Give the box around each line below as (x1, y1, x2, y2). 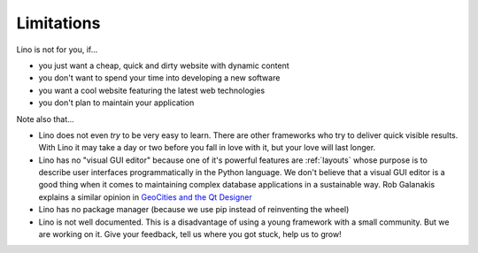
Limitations (16, 13, 101, 33)
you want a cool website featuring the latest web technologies (38, 85, 266, 96)
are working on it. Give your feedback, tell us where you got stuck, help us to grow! (38, 229, 342, 240)
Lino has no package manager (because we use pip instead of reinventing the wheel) (38, 204, 350, 215)
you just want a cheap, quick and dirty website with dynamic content (38, 60, 289, 71)
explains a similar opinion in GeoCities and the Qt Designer (38, 191, 252, 203)
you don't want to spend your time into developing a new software (38, 73, 281, 83)
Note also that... (16, 113, 74, 124)
